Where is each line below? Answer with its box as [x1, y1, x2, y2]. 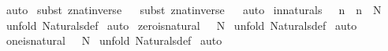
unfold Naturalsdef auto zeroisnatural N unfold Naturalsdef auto [6, 16, 357, 33]
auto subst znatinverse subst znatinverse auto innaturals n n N [6, 2, 382, 17]
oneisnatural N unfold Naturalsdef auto [6, 32, 222, 49]
